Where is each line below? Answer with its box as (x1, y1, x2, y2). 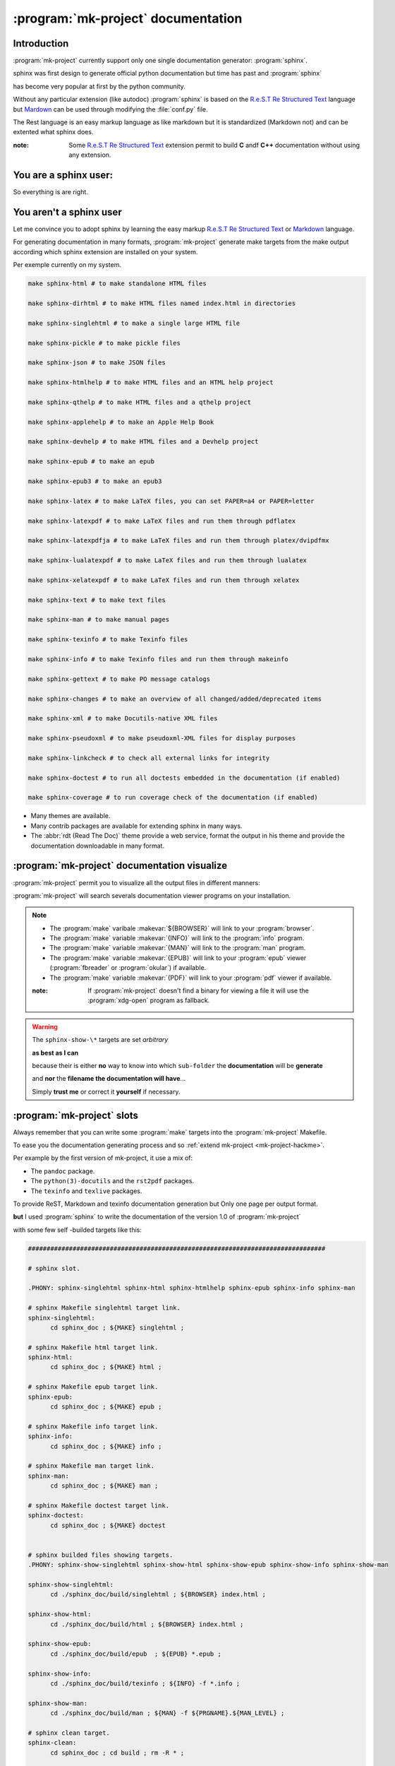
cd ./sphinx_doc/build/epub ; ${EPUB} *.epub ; (50, 1649, 221, 1658)
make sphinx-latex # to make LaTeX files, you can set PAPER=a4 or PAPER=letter (28, 497, 315, 505)
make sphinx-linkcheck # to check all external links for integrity (28, 754, 270, 762)
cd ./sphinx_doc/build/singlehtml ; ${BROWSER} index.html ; (50, 1590, 267, 1599)
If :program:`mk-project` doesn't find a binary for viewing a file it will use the (87, 986, 310, 995)
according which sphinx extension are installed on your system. (13, 247, 198, 256)
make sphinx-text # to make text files (28, 595, 166, 604)
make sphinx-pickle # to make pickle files (28, 339, 181, 347)
